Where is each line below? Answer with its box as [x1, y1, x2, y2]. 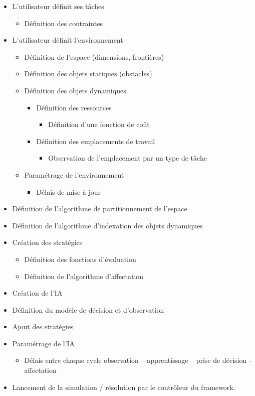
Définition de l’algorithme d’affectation [24, 271, 144, 281]
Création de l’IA [12, 288, 63, 298]
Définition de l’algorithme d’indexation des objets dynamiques [12, 220, 203, 230]
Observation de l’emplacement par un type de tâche [48, 153, 207, 163]
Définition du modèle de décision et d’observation [12, 304, 164, 315]
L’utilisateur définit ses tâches [12, 1, 104, 11]
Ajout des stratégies [12, 321, 74, 332]
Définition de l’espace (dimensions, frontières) [24, 51, 164, 62]
